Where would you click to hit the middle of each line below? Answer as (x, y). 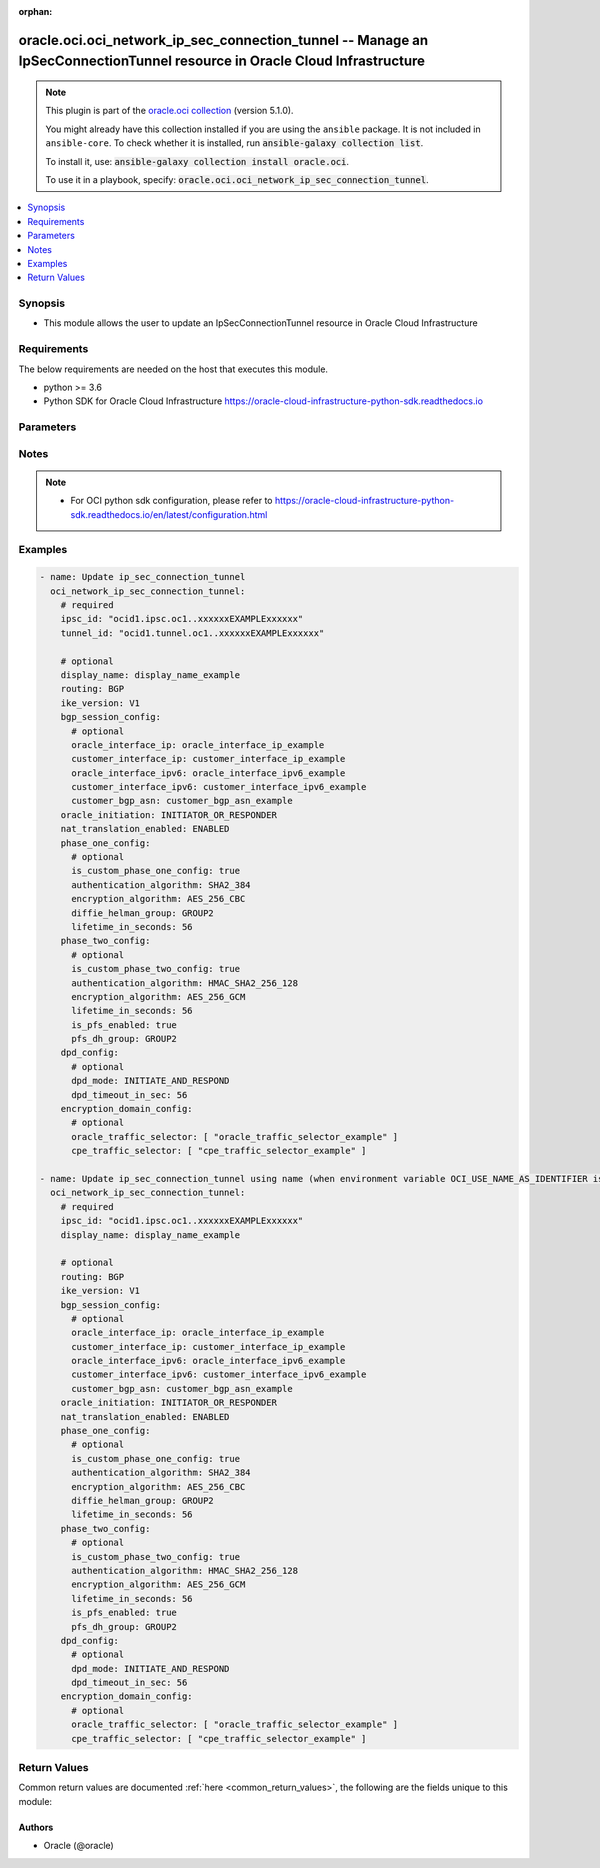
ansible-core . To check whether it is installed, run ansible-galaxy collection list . (234, 143)
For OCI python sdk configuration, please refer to (171, 501)
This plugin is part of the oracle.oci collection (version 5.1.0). (169, 111)
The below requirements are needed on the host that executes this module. (173, 369)
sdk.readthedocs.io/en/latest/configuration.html (169, 514)
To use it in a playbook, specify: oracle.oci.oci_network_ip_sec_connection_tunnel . (237, 179)
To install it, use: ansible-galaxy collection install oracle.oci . (197, 161)
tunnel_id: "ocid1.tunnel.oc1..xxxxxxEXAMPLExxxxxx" (192, 633)
